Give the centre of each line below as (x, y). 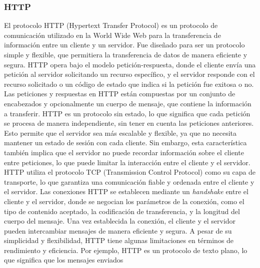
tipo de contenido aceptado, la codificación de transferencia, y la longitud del (122, 211)
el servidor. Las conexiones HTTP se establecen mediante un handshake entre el (126, 191)
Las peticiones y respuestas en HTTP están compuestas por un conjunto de (120, 94)
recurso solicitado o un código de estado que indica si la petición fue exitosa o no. (129, 84)
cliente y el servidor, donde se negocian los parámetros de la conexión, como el (124, 201)
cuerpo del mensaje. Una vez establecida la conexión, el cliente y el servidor (120, 221)
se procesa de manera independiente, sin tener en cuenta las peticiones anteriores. (129, 123)
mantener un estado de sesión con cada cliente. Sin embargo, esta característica (125, 142)
